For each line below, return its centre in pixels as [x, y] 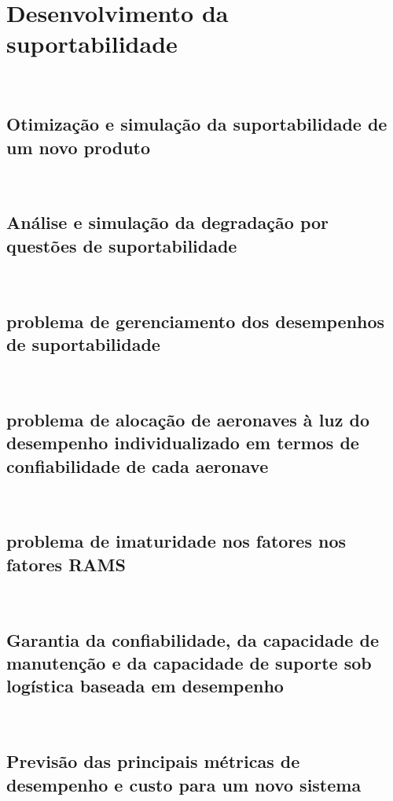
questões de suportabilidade [122, 245]
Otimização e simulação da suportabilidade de [197, 124]
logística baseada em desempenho [145, 686]
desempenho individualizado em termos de [183, 443]
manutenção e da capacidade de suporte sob [189, 663]
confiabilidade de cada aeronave [138, 465]
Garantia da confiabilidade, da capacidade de [193, 639]
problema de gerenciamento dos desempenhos [196, 321]
